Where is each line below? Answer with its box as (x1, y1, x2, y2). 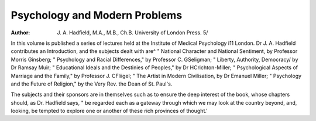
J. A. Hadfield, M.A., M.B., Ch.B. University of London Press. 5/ (57, 29, 208, 36)
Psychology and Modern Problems (11, 9, 183, 22)
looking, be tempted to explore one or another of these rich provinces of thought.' (11, 108, 208, 115)
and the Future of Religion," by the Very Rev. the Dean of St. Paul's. (11, 80, 173, 87)
